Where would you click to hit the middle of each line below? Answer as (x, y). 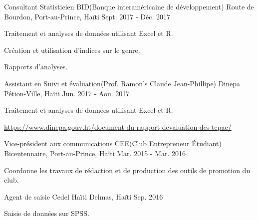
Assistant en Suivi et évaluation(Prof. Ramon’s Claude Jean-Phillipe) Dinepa (122, 83)
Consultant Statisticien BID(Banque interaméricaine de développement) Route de (129, 6)
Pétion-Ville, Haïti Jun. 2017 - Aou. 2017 (67, 93)
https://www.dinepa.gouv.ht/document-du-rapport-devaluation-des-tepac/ (118, 126)
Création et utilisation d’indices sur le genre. (72, 50)
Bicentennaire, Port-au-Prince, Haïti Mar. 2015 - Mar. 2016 (95, 153)
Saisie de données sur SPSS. (47, 213)
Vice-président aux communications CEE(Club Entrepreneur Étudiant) (113, 143)
